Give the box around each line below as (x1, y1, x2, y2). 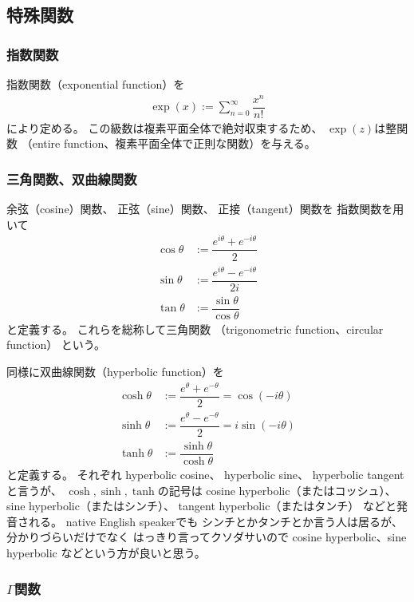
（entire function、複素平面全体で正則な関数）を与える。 (21, 135, 316, 152)
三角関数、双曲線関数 (6, 168, 137, 188)
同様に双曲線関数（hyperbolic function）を (6, 362, 224, 379)
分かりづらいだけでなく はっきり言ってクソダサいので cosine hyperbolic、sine (6, 529, 407, 545)
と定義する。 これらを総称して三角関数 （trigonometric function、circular (6, 320, 384, 337)
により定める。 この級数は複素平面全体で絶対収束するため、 (6, 119, 323, 136)
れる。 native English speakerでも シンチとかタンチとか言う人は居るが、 (28, 513, 403, 529)
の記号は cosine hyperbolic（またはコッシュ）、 (157, 481, 396, 498)
